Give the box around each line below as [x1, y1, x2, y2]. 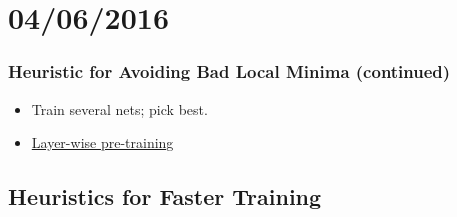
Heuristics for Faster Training [8, 181, 322, 212]
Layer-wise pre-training [31, 132, 174, 153]
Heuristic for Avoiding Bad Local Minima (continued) [8, 59, 451, 84]
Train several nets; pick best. [31, 98, 208, 119]
